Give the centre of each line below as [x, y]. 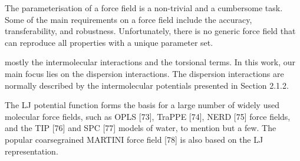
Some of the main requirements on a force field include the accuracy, [128, 19]
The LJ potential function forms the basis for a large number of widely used [142, 105]
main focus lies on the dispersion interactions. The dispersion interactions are [144, 73]
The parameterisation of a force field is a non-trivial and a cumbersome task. [144, 8]
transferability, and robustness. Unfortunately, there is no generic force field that [150, 31]
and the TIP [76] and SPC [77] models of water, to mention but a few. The [141, 128]
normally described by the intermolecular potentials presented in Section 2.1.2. [147, 85]
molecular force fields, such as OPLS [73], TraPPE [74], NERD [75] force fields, [148, 116]
